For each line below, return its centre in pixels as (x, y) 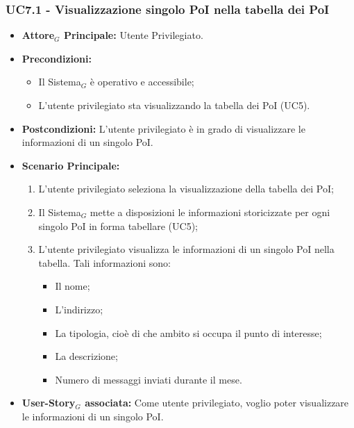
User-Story (49, 403)
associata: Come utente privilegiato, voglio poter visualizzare (217, 403)
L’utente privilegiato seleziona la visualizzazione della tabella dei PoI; (186, 189)
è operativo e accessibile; (142, 82)
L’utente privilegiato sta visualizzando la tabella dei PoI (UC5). (174, 105)
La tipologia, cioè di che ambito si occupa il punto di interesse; (188, 332)
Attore (38, 35)
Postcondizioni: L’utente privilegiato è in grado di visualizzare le (163, 128)
